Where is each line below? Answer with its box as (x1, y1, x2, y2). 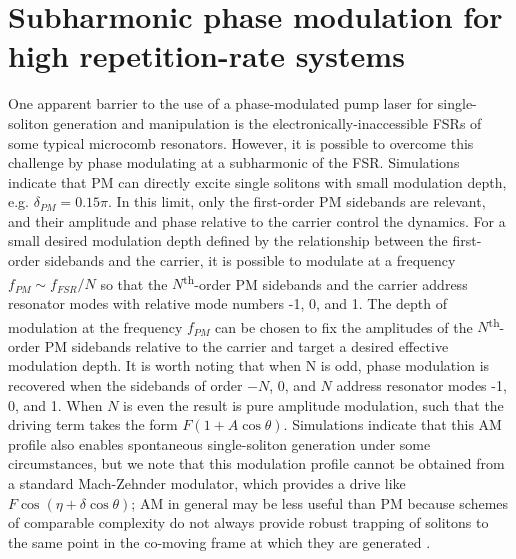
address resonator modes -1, (336, 374, 507, 395)
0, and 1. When (8, 394, 103, 415)
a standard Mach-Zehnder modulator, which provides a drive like (8, 472, 406, 493)
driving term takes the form (8, 414, 178, 435)
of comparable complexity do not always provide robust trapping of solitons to (8, 512, 489, 533)
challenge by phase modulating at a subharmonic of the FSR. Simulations (8, 152, 460, 173)
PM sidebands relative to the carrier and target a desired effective (44, 335, 449, 356)
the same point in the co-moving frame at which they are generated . (8, 531, 431, 552)
